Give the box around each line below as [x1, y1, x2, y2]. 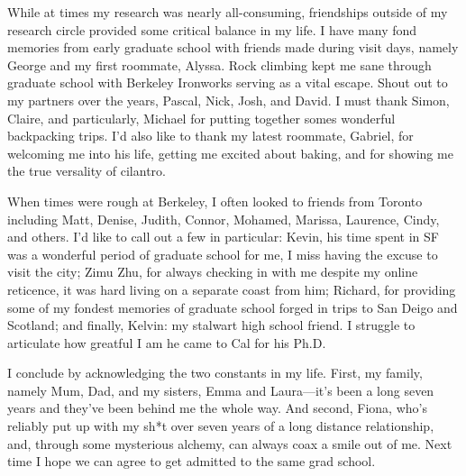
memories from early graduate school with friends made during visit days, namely [7, 38, 459, 57]
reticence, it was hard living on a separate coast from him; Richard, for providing [7, 279, 456, 298]
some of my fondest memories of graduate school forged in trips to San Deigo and [7, 297, 458, 316]
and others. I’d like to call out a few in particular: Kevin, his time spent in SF [7, 227, 439, 246]
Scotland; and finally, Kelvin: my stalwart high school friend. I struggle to [7, 316, 416, 334]
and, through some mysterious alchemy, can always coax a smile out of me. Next [7, 434, 452, 453]
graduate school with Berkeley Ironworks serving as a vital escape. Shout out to [7, 73, 448, 92]
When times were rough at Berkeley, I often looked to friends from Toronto [7, 191, 423, 210]
